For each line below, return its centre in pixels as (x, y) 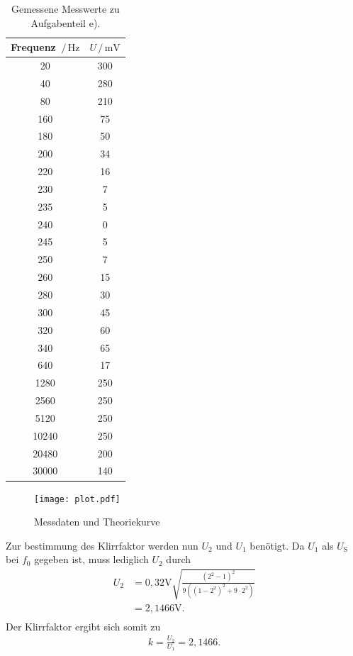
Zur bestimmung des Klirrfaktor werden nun (102, 545)
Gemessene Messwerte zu (66, 9)
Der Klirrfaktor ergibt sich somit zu (83, 626)
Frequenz (33, 47)
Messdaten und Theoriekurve (97, 522)
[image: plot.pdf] (77, 499)
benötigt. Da (277, 545)
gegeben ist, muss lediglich (91, 559)
